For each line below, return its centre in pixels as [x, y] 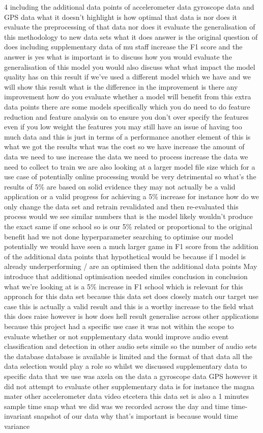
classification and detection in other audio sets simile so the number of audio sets [130, 346]
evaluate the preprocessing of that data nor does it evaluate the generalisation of [130, 27]
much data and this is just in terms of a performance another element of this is [127, 136]
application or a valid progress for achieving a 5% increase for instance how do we [132, 196]
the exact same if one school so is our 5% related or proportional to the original [128, 226]
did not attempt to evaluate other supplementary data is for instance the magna [129, 386]
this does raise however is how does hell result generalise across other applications [131, 316]
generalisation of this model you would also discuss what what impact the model [130, 66]
